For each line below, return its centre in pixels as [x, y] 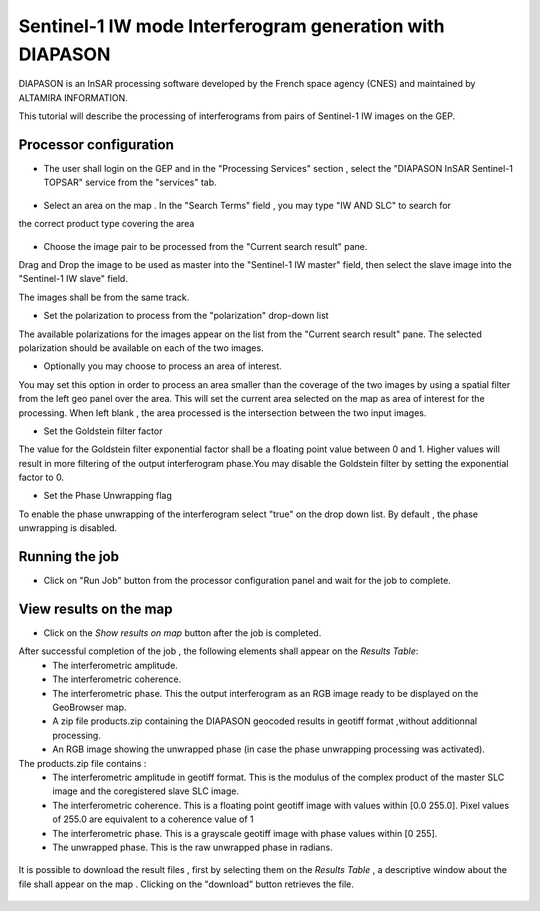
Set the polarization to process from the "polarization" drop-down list [186, 316]
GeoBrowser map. [89, 707]
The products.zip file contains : [82, 763]
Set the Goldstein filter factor [103, 431]
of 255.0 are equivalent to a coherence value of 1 [153, 819]
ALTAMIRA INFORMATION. [73, 97]
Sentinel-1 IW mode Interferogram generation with [231, 26]
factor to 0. [41, 477]
